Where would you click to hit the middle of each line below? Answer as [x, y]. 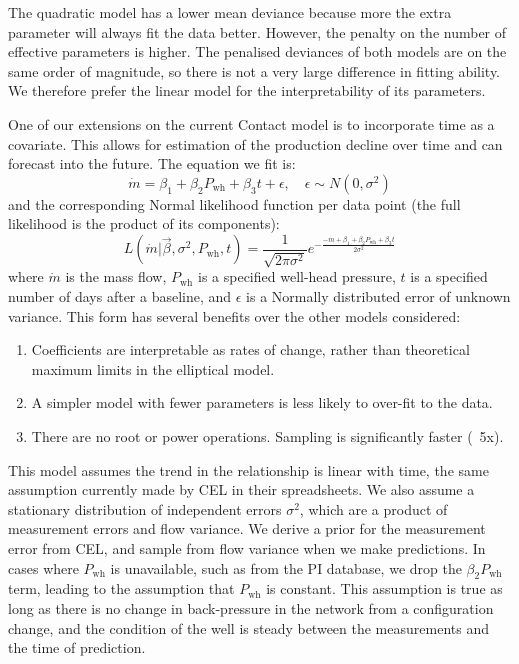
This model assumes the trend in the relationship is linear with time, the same [248, 469]
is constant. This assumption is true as [384, 588]
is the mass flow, [116, 276]
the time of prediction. [77, 647]
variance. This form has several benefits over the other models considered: [234, 315]
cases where [43, 567]
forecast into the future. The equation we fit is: [152, 163]
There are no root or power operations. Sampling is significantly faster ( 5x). [267, 435]
